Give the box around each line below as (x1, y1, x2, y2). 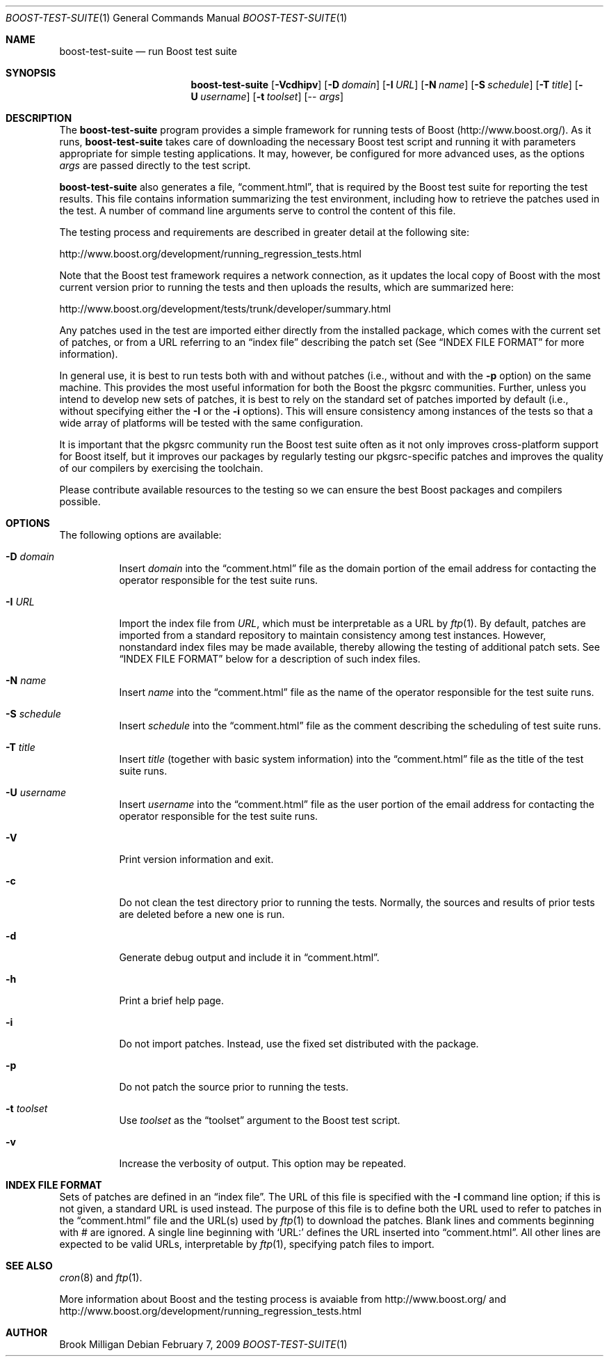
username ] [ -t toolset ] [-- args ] (200, 90, 344, 102)
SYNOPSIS (6, 67, 56, 79)
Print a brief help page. (119, 995, 225, 1006)
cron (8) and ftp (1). (59, 1272, 143, 1283)
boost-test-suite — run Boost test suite (59, 45, 237, 57)
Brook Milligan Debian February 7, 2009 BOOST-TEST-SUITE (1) (59, 1338, 348, 1350)
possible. (59, 496, 101, 507)
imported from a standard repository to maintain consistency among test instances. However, (119, 629, 546, 641)
